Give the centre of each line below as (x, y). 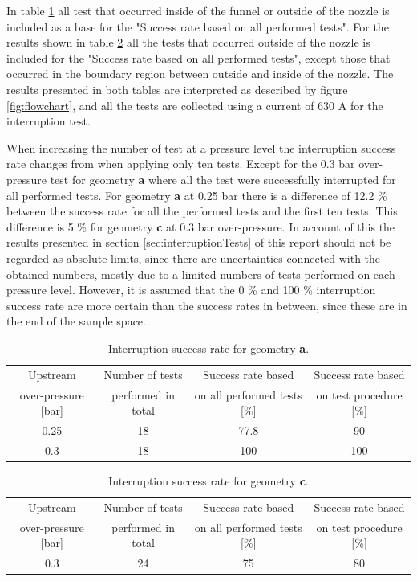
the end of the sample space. (76, 321)
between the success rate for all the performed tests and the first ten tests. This (202, 211)
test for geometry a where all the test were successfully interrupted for (223, 179)
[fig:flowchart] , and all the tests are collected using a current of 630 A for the (195, 105)
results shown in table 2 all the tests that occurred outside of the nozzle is (188, 42)
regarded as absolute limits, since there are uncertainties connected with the (194, 258)
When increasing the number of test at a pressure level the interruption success (201, 147)
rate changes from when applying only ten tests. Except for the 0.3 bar (181, 164)
